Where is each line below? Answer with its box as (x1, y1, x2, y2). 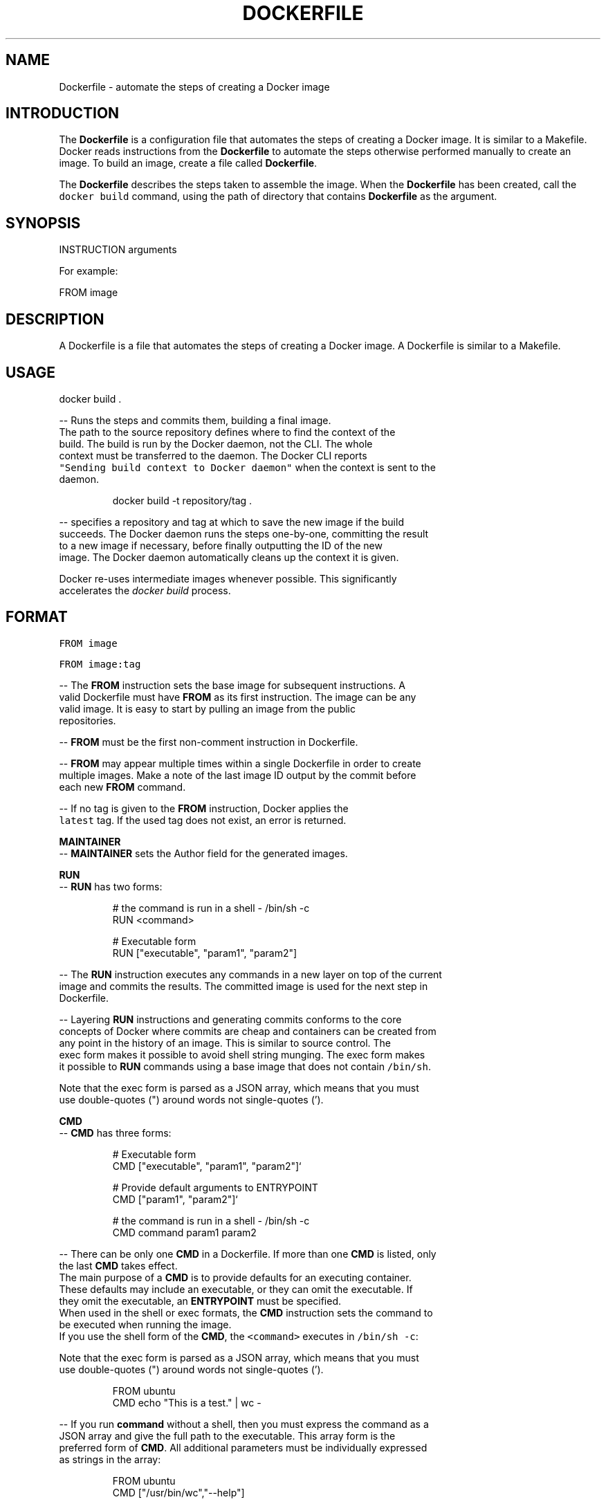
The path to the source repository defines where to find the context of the (59, 425, 396, 438)
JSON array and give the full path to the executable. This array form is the (59, 1429, 396, 1442)
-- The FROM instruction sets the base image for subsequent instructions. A (59, 679, 405, 691)
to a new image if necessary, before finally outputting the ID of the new (59, 539, 383, 551)
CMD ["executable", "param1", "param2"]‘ (112, 1159, 302, 1172)
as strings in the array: (59, 1453, 161, 1465)
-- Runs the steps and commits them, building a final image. (59, 414, 331, 426)
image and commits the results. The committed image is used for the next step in (59, 980, 428, 992)
